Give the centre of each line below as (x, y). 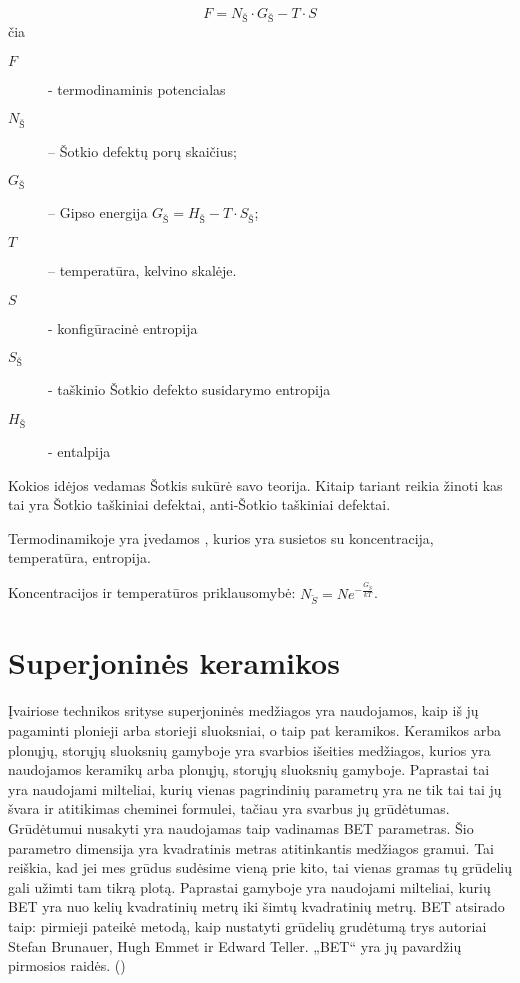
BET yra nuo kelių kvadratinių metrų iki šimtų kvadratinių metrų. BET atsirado (256, 906)
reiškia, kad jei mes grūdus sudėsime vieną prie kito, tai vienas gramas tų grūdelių (260, 867)
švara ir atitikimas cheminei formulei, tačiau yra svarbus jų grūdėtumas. (229, 808)
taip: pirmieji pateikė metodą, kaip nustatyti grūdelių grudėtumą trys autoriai (247, 925)
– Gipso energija (98, 212)
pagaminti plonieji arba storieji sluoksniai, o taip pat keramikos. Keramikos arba (254, 730)
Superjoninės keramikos (174, 662)
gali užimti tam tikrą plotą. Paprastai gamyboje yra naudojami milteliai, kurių (249, 886)
